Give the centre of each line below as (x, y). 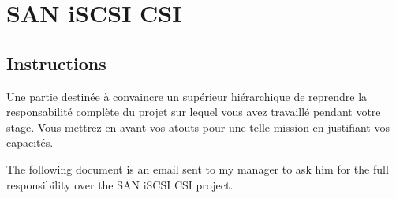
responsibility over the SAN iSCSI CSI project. (120, 184)
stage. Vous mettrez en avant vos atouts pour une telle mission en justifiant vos (198, 127)
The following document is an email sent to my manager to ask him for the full (198, 168)
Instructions (56, 63)
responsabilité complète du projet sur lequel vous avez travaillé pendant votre (194, 112)
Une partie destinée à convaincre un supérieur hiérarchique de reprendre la (187, 96)
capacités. (30, 142)
